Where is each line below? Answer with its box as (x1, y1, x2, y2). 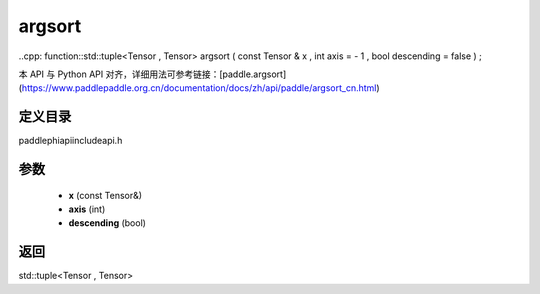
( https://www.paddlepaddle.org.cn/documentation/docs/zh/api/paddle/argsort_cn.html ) (18, 82, 380, 94)
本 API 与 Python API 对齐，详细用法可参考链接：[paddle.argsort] (18, 68, 287, 80)
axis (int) (68, 203, 106, 215)
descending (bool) (68, 217, 147, 229)
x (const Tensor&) (68, 189, 143, 201)
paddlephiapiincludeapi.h (18, 135, 123, 147)
